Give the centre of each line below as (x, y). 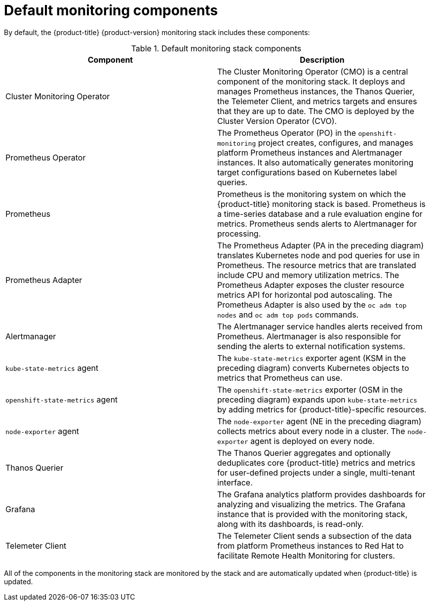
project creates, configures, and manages (335, 142)
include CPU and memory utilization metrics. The (308, 275)
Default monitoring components (111, 10)
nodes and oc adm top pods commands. (288, 314)
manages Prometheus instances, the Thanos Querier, (316, 91)
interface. (235, 482)
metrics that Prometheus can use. (280, 378)
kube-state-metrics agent (52, 368)
